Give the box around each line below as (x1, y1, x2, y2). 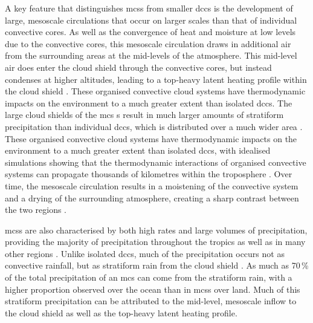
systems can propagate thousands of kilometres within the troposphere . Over (5, 168, 292, 180)
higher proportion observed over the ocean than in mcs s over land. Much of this (5, 282, 300, 295)
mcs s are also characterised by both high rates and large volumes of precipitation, (5, 223, 308, 236)
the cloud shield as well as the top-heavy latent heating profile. (5, 306, 237, 319)
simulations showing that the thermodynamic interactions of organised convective (5, 155, 306, 168)
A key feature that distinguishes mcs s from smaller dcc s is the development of (5, 2, 293, 14)
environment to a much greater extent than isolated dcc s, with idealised (5, 144, 271, 157)
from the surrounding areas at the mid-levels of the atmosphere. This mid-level (5, 49, 297, 62)
